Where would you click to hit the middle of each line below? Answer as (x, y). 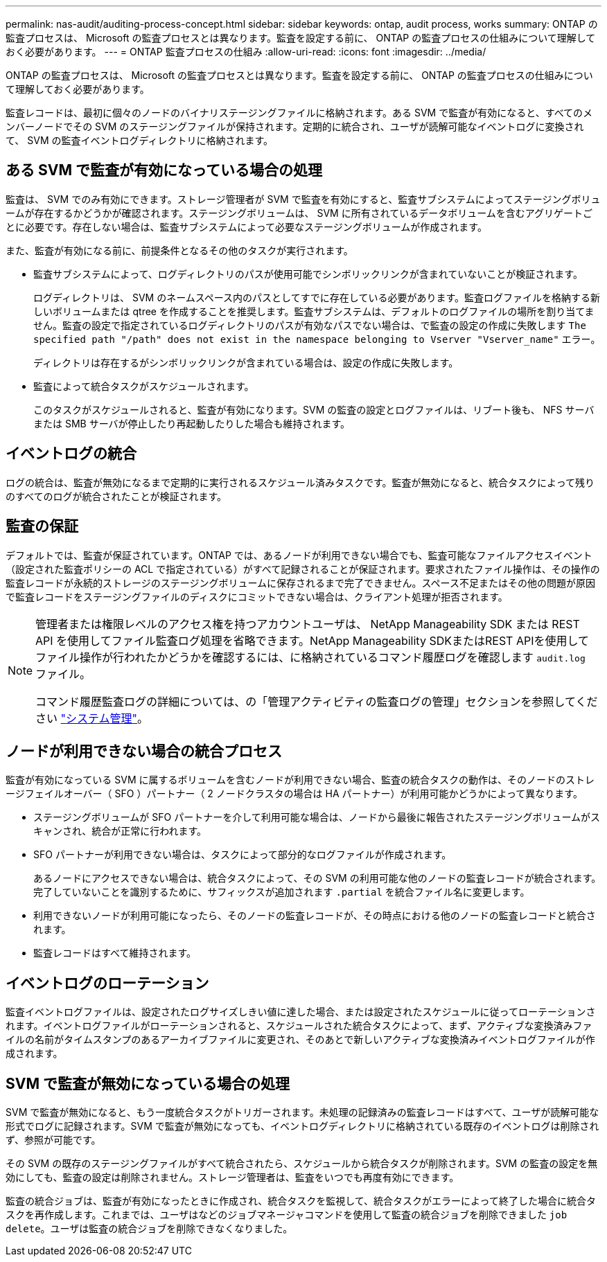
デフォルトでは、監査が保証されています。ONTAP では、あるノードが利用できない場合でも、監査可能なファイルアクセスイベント (299, 555)
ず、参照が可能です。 (53, 1140)
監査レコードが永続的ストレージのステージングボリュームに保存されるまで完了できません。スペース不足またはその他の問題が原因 (300, 583)
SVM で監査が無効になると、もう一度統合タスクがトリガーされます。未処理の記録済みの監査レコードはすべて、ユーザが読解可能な (302, 1112)
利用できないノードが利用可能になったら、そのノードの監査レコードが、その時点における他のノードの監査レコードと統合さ (315, 916)
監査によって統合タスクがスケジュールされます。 (144, 386)
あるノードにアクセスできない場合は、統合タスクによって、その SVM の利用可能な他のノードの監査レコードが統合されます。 (317, 878)
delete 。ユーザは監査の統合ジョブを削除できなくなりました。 (149, 1229)
